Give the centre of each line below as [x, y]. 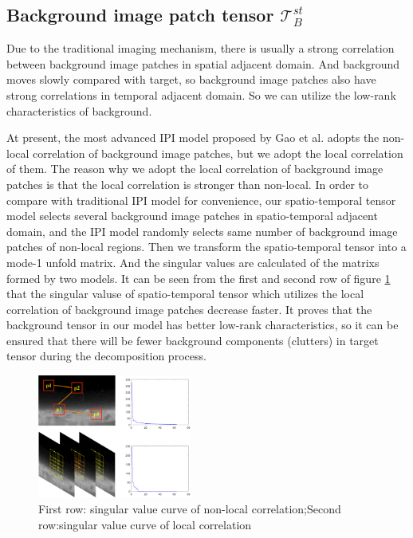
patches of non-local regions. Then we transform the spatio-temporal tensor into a [206, 247]
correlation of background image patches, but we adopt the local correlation [218, 153]
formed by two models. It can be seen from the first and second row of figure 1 [199, 278]
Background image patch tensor [140, 15]
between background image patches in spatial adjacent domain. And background [203, 63]
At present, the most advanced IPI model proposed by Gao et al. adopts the [193, 137]
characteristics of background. [79, 110]
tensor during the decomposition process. [106, 356]
